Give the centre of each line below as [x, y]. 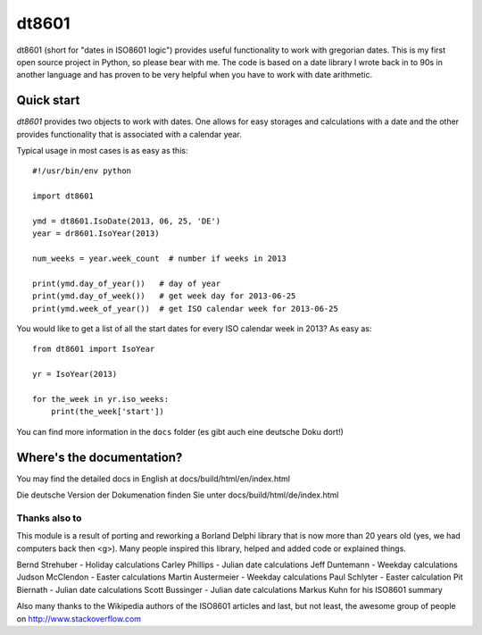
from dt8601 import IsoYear [94, 349]
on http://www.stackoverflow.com [79, 618]
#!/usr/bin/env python [82, 171]
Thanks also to [49, 518]
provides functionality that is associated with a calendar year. [129, 134]
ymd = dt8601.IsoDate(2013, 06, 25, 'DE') [127, 221]
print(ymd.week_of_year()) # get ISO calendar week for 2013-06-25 [185, 309]
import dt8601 [63, 196]
